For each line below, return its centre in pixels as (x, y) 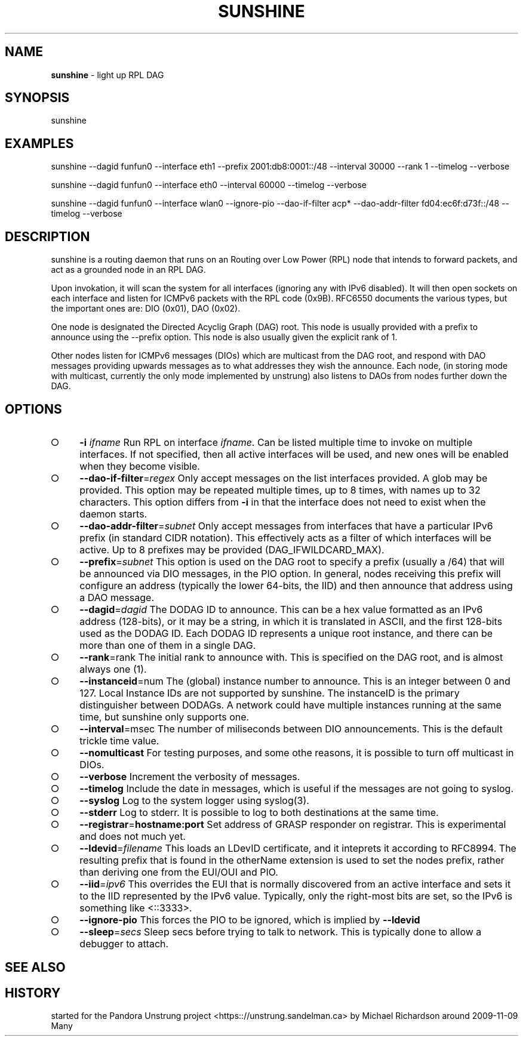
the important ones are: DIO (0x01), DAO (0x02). (146, 309)
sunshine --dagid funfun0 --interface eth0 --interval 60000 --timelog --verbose (209, 185)
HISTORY (33, 993)
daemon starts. (113, 514)
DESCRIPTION (47, 236)
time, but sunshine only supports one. (164, 717)
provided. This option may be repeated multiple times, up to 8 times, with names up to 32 (280, 490)
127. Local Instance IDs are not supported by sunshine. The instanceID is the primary (270, 693)
